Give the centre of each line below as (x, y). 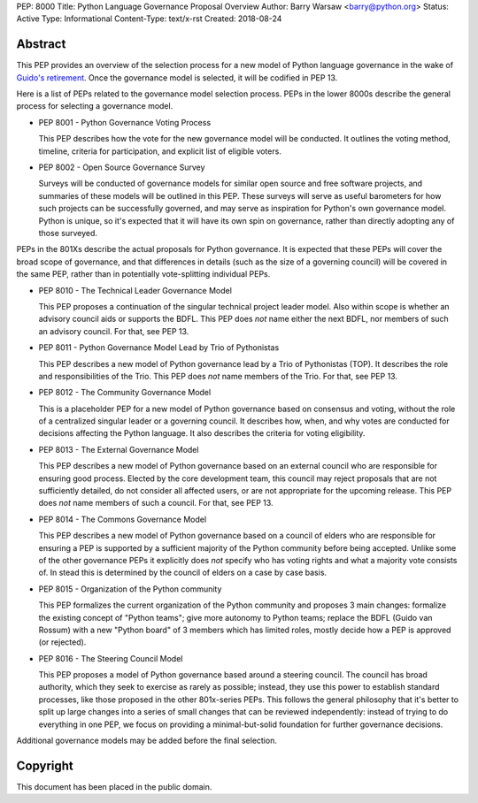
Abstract (41, 44)
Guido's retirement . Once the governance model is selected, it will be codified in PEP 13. (177, 77)
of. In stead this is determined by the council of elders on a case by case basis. (183, 573)
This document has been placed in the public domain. (114, 786)
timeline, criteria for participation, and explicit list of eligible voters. (160, 151)
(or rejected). (62, 642)
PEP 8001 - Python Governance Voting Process (125, 122)
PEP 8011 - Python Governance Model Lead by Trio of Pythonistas (159, 348)
